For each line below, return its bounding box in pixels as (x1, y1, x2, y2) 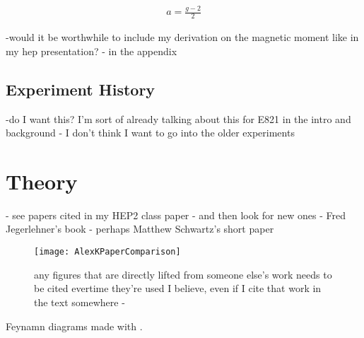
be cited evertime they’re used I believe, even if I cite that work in (34, 281, 322, 296)
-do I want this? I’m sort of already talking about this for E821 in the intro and (6, 111, 351, 126)
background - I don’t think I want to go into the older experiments (6, 125, 295, 140)
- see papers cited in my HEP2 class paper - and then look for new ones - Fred (6, 207, 346, 222)
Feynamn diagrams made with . (6, 318, 143, 333)
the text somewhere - (34, 294, 125, 309)
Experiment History (6, 78, 155, 100)
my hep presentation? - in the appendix (6, 43, 177, 58)
